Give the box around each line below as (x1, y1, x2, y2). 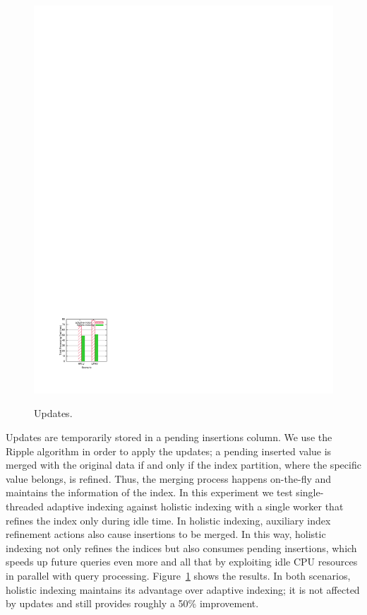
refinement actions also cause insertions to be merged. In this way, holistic (6, 527, 326, 541)
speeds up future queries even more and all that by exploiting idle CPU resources (6, 554, 358, 569)
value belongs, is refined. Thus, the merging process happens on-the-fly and (6, 471, 332, 486)
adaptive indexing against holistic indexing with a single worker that (47, 499, 344, 514)
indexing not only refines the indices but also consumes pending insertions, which (6, 540, 357, 555)
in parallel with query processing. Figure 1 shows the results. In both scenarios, (6, 568, 351, 583)
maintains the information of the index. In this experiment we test (6, 485, 293, 500)
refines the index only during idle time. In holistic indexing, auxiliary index (6, 512, 331, 527)
